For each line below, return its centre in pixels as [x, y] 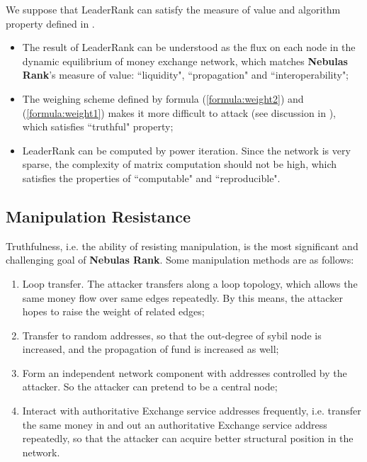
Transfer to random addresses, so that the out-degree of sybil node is [172, 335]
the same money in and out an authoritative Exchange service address [175, 424]
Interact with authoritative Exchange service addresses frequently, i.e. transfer [192, 411]
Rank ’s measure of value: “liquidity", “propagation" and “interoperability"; [186, 75]
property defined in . [50, 23]
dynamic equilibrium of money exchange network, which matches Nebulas [185, 61]
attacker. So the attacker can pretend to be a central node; [150, 387]
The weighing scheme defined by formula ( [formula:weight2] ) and [163, 98]
